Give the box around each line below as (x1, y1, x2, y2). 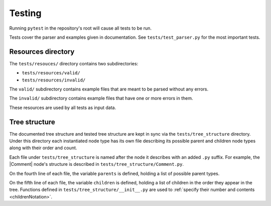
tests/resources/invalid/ (22, 77, 86, 83)
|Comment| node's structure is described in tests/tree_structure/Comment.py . (9, 161, 184, 167)
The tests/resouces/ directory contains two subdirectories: (9, 60, 139, 66)
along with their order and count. (9, 145, 77, 151)
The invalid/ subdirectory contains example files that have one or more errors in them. (9, 95, 193, 101)
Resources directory (9, 47, 75, 56)
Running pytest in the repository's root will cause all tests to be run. (9, 25, 152, 31)
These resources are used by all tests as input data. (9, 105, 116, 111)
